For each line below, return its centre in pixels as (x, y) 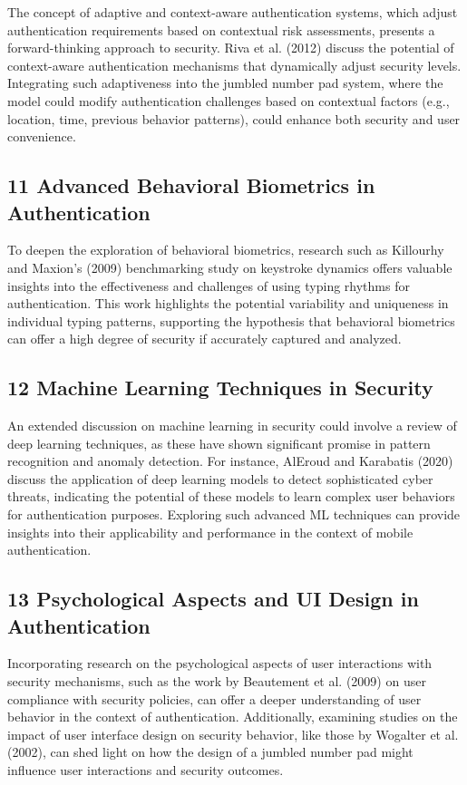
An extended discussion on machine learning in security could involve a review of (232, 426)
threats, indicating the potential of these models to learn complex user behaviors (231, 496)
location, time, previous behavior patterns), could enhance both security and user (234, 118)
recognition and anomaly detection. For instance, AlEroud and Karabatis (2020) (230, 461)
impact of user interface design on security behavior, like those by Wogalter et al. (233, 734)
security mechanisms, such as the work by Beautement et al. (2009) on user (217, 681)
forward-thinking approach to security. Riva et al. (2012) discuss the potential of (231, 48)
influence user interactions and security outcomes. (146, 770)
